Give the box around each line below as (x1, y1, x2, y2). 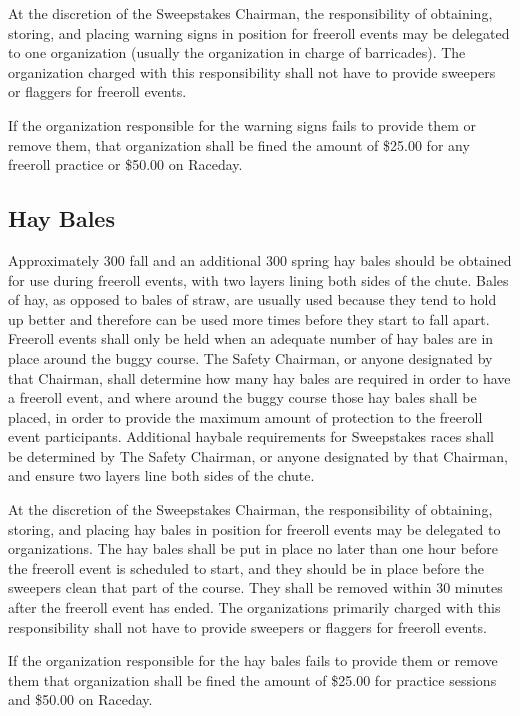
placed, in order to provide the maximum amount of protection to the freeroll (8, 406, 483, 427)
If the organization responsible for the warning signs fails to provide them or (8, 114, 477, 135)
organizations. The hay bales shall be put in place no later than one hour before (8, 538, 499, 559)
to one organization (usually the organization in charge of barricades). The (8, 42, 466, 63)
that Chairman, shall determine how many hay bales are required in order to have (8, 367, 511, 388)
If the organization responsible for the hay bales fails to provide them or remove (8, 650, 498, 671)
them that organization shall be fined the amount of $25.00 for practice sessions (8, 669, 497, 690)
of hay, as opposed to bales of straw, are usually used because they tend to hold (8, 289, 497, 310)
